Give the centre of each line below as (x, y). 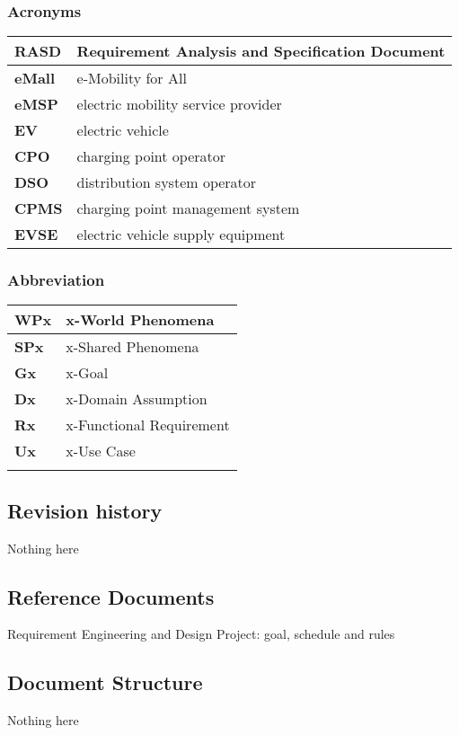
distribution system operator (167, 182)
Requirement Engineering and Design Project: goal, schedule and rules (201, 634)
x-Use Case (101, 451)
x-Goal (87, 373)
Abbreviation (56, 280)
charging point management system (188, 208)
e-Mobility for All (132, 78)
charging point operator (151, 156)
